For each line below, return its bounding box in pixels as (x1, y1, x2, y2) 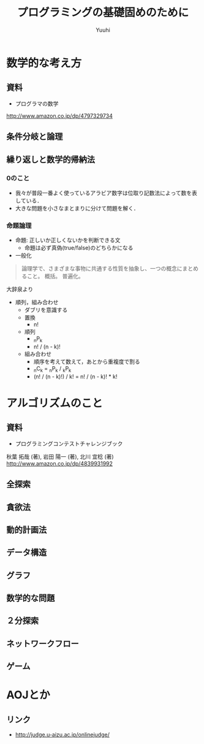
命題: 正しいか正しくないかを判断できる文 (15, 237, 121, 244)
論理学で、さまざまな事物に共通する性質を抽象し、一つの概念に (21, 265, 183, 272)
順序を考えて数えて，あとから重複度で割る (33, 358, 141, 365)
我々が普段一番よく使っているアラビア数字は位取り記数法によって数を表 (15, 189, 197, 196)
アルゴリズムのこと (6, 396, 103, 410)
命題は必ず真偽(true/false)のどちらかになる (24, 244, 134, 251)
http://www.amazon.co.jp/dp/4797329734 (6, 112, 113, 120)
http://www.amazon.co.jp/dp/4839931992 (6, 459, 113, 467)
